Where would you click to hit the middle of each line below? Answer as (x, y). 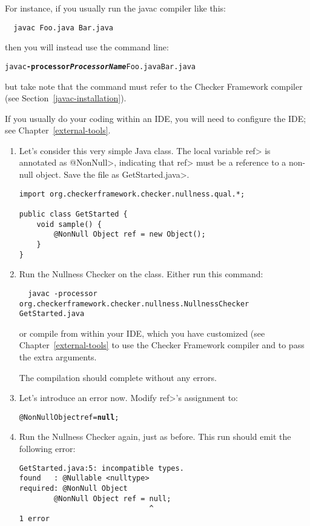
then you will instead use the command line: (87, 47)
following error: (47, 449)
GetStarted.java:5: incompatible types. (101, 468)
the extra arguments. (58, 357)
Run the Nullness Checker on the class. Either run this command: (141, 274)
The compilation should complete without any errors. (118, 377)
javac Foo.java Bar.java (63, 28)
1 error (34, 518)
